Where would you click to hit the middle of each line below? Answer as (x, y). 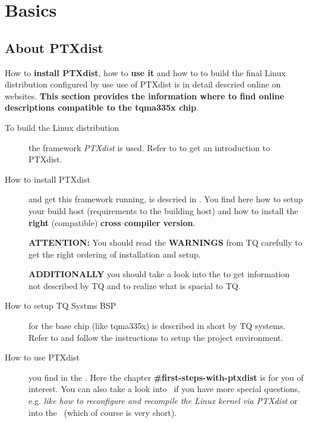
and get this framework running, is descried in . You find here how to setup (166, 199)
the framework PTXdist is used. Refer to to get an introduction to (149, 147)
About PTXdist (54, 47)
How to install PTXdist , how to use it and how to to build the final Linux (145, 72)
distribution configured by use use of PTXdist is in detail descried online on (143, 84)
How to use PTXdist (42, 357)
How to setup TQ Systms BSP (61, 305)
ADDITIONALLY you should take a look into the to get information (159, 274)
